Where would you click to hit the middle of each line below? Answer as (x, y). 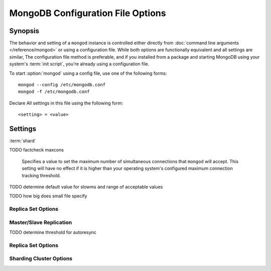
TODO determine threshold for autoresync (53, 232)
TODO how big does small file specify (48, 196)
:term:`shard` (23, 141)
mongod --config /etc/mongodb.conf (62, 85)
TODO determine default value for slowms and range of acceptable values (86, 187)
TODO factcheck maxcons (36, 150)
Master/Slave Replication (41, 222)
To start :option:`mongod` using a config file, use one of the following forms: (88, 73)
